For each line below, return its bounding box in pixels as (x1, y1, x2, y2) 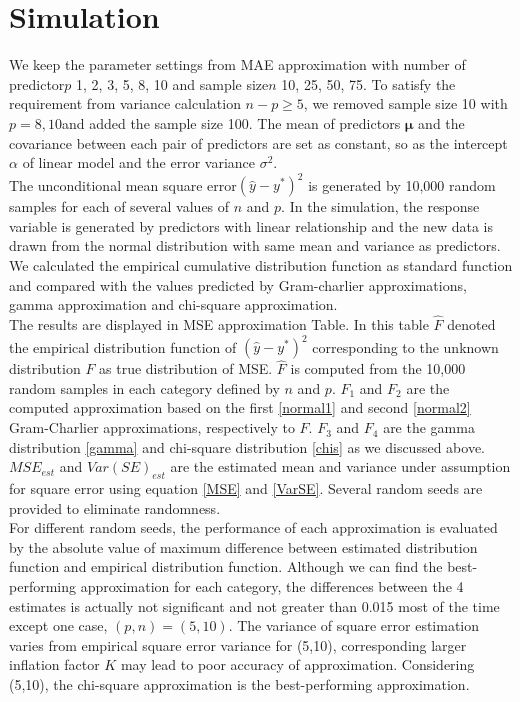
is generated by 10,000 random (308, 174, 496, 195)
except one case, (9, 615, 108, 636)
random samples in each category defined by (9, 377, 280, 398)
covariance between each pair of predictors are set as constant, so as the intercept (9, 132, 508, 153)
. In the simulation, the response (281, 196, 480, 217)
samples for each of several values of (9, 196, 230, 217)
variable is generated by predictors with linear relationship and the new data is (9, 215, 493, 236)
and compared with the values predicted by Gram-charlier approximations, (9, 274, 467, 295)
